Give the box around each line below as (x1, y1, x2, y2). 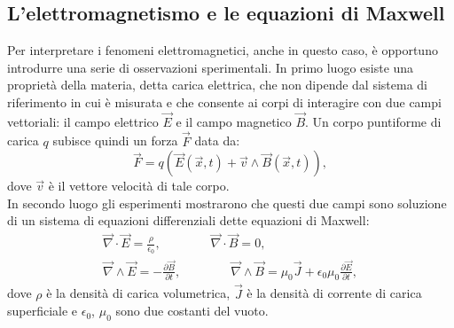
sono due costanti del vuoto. (115, 301, 269, 320)
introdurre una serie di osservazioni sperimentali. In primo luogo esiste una (7, 58, 414, 76)
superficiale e (7, 301, 78, 320)
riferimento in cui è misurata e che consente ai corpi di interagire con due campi (7, 92, 442, 111)
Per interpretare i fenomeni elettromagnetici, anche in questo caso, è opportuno (7, 41, 438, 59)
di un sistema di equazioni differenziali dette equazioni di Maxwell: (7, 211, 370, 230)
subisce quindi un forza (52, 131, 178, 150)
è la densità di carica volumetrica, (46, 284, 231, 302)
